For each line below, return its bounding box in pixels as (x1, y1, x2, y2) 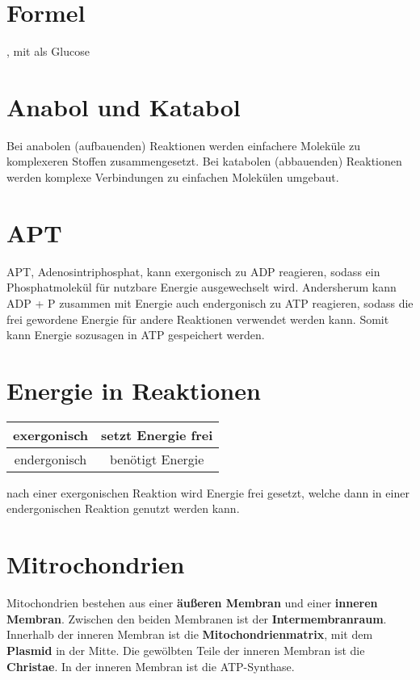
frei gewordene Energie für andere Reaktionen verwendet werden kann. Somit (6, 310, 389, 327)
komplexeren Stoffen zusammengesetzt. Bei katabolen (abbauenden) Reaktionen (6, 153, 402, 170)
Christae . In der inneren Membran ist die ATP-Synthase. (6, 657, 295, 674)
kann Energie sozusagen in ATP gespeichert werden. (6, 326, 265, 343)
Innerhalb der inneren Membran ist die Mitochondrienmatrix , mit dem (6, 626, 373, 643)
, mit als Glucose (6, 43, 90, 60)
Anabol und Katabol (6, 90, 241, 123)
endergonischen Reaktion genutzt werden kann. (6, 500, 240, 517)
